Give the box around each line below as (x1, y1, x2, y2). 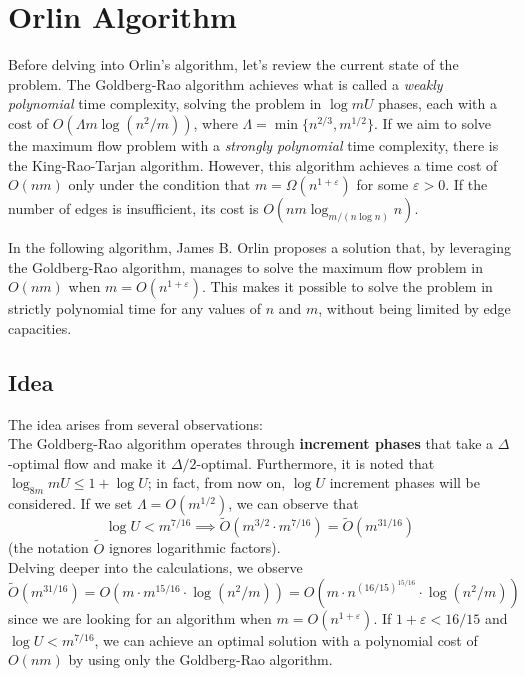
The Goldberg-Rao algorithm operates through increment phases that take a (8, 433, 494, 454)
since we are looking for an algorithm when (8, 607, 272, 628)
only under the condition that (68, 174, 251, 195)
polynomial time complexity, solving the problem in (8, 93, 322, 114)
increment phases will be (329, 472, 480, 493)
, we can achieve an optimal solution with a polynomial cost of (94, 629, 478, 650)
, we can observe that (228, 493, 359, 514)
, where (193, 112, 238, 133)
